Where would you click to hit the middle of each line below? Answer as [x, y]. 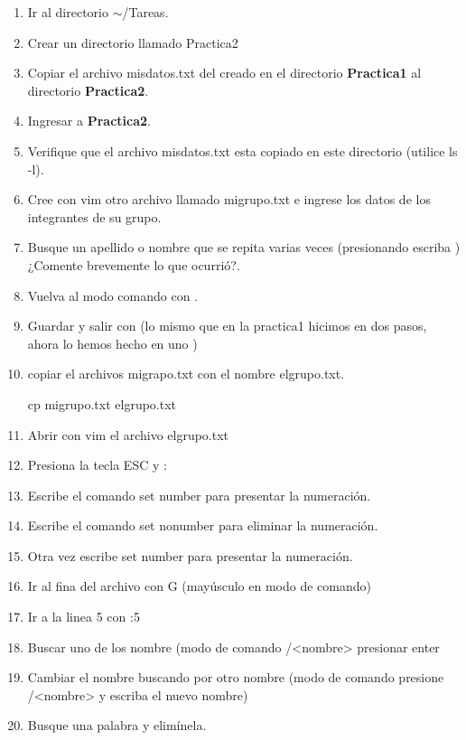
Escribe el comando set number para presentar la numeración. [199, 495]
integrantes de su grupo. [94, 216]
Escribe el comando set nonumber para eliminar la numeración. [203, 525]
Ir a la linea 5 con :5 [84, 617]
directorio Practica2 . [88, 90]
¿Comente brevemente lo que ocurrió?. [134, 264]
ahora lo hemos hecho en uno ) [112, 343]
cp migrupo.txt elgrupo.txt [102, 403]
